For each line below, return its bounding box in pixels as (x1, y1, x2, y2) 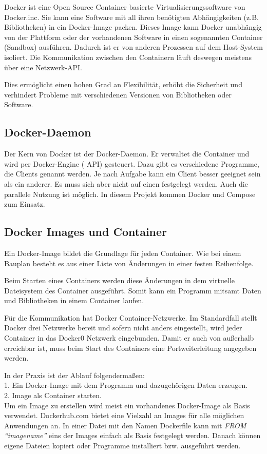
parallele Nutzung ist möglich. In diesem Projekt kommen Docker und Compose (4, 188, 256, 199)
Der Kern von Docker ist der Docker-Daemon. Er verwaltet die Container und (4, 148, 250, 159)
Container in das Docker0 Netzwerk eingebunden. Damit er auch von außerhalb (4, 332, 254, 343)
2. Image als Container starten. (4, 390, 102, 401)
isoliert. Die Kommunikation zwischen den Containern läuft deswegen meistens (4, 51, 252, 62)
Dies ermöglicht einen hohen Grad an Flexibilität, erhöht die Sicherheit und (4, 79, 242, 90)
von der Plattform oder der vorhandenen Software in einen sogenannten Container (4, 31, 263, 42)
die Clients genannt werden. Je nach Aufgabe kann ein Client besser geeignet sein (4, 168, 261, 179)
